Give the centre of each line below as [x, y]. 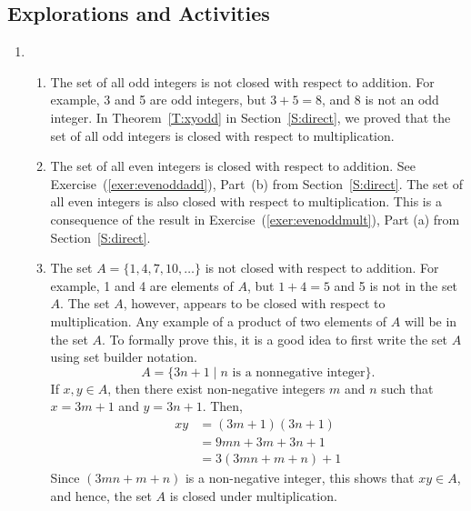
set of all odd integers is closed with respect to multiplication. [222, 135]
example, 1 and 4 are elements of [142, 285]
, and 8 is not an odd [381, 100]
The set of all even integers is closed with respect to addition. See [233, 166]
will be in [431, 321]
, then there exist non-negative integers [216, 388]
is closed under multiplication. [253, 495]
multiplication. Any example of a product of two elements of [219, 321]
